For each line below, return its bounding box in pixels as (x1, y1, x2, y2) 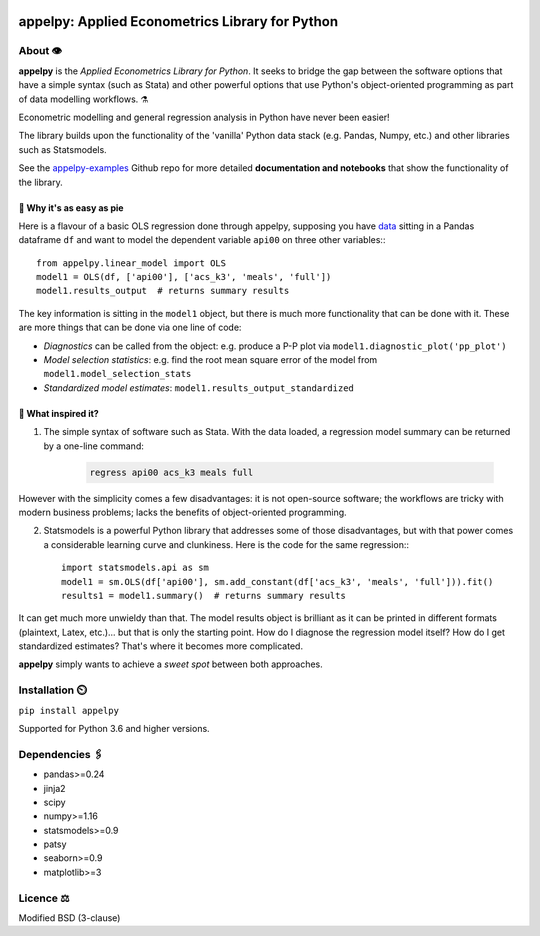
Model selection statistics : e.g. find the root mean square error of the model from (43, 354, 378, 366)
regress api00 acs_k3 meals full (89, 466, 254, 478)
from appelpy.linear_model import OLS (36, 257, 227, 269)
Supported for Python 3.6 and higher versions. (18, 722, 210, 734)
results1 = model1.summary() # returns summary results (61, 590, 347, 601)
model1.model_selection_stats (43, 368, 192, 380)
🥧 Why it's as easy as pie (18, 201, 124, 214)
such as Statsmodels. (18, 143, 107, 155)
